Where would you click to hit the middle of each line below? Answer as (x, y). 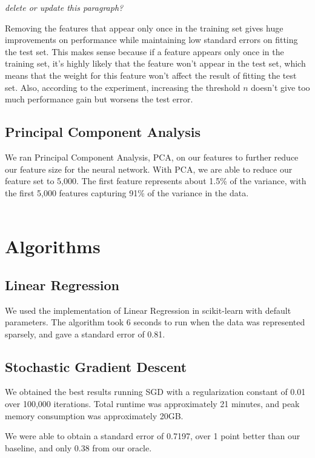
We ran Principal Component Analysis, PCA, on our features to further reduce (152, 157)
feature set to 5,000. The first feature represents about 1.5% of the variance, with (156, 181)
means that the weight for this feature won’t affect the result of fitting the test (151, 75)
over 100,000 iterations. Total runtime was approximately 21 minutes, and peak (152, 404)
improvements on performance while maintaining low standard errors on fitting (151, 40)
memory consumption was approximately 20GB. (94, 415)
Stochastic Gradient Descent (96, 366)
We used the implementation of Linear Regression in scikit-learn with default (148, 310)
